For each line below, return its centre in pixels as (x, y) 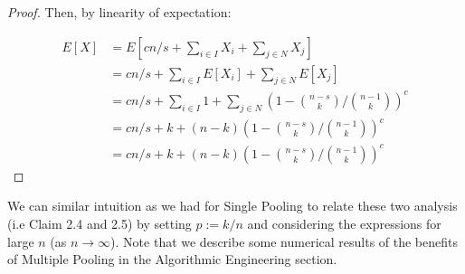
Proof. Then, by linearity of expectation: (119, 12)
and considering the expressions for (344, 224)
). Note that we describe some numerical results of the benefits (285, 241)
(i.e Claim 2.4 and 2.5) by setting (100, 224)
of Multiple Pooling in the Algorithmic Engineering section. (172, 259)
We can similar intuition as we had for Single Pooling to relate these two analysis (232, 206)
